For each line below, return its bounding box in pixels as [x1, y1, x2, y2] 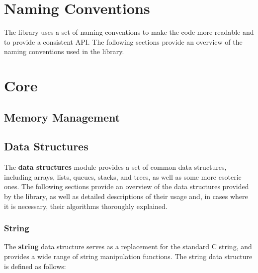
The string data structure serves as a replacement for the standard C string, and [4, 241, 252, 252]
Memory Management [4, 109, 120, 125]
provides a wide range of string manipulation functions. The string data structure [4, 251, 253, 262]
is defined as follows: [4, 261, 66, 271]
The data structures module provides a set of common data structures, [4, 162, 227, 172]
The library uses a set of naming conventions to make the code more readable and [4, 27, 254, 37]
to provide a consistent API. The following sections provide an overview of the [4, 36, 243, 47]
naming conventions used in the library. [4, 46, 124, 57]
